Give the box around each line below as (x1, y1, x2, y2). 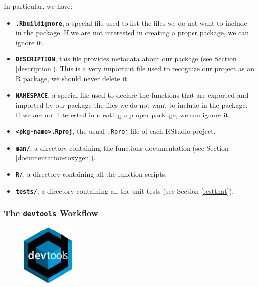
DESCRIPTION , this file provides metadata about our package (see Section (15, 54, 237, 64)
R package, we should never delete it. (15, 73, 129, 83)
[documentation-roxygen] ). (15, 152, 96, 163)
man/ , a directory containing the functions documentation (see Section (15, 142, 229, 153)
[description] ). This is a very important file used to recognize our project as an (15, 63, 254, 74)
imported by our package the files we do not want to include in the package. (15, 99, 248, 110)
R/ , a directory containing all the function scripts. (15, 169, 167, 179)
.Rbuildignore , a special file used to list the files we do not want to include (15, 17, 247, 28)
